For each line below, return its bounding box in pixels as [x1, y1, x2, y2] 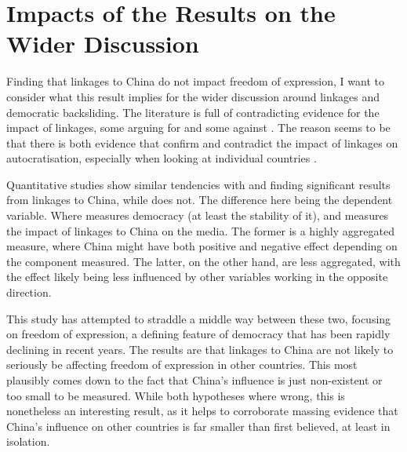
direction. [6, 284, 52, 301]
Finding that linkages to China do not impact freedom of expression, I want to [6, 73, 384, 89]
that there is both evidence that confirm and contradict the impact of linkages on [6, 134, 398, 151]
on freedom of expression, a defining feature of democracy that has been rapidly [6, 326, 391, 342]
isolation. [6, 433, 50, 450]
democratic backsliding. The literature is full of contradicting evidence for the [6, 104, 380, 120]
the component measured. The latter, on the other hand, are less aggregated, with [6, 253, 401, 269]
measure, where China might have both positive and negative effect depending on [6, 238, 398, 254]
